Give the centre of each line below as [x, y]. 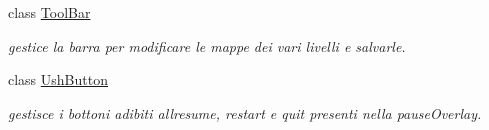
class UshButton [58, 79]
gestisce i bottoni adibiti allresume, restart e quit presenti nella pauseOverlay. [245, 112]
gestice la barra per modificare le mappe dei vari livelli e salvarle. [207, 45]
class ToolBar [49, 12]
